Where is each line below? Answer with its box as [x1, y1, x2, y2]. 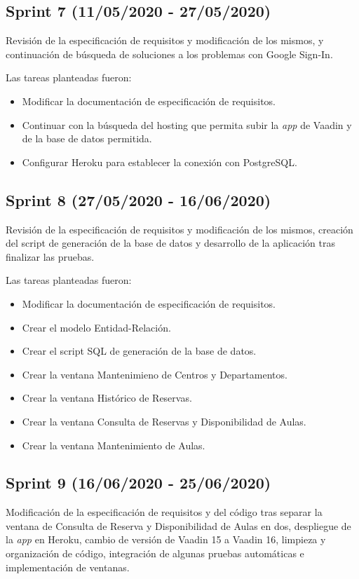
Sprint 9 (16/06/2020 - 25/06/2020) [6, 472, 271, 493]
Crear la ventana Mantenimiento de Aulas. [22, 437, 205, 452]
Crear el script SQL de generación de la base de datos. [22, 343, 257, 358]
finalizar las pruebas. [6, 249, 95, 264]
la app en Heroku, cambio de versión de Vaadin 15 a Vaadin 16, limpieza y [6, 532, 326, 547]
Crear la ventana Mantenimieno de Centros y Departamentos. [22, 367, 287, 381]
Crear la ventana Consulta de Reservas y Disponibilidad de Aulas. [22, 414, 306, 428]
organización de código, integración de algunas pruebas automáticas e [6, 546, 304, 561]
